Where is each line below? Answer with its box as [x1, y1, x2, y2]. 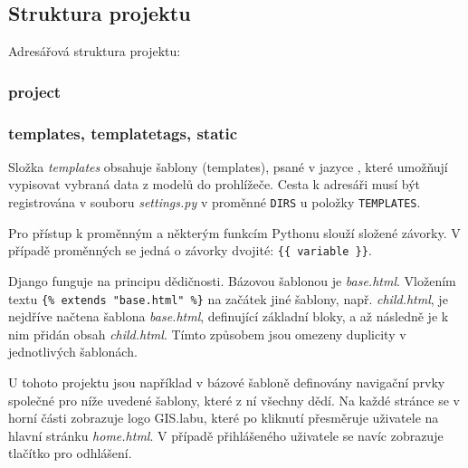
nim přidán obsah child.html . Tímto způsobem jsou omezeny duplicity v [8, 324, 406, 343]
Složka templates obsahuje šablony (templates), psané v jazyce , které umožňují [8, 157, 448, 176]
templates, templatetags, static [8, 121, 238, 144]
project [8, 80, 62, 102]
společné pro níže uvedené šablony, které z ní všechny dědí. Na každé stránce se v [8, 390, 460, 409]
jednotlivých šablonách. [8, 342, 138, 361]
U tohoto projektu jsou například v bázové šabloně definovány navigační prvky [8, 372, 445, 391]
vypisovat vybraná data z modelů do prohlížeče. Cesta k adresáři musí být [8, 175, 421, 194]
